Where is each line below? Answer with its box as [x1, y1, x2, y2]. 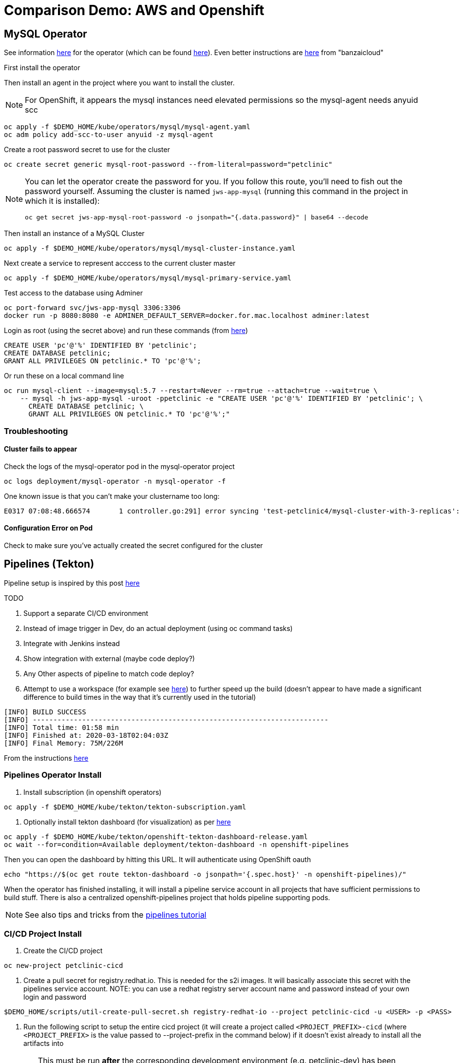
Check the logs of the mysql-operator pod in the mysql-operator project [4, 462, 235, 471]
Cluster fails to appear [4, 445, 77, 453]
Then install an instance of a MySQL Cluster [4, 229, 145, 238]
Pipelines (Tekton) [4, 558, 95, 571]
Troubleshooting [4, 426, 68, 436]
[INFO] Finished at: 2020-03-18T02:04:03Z [4, 731, 169, 739]
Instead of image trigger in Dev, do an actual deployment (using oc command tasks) [23, 624, 293, 632]
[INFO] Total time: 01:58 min [4, 723, 119, 731]
